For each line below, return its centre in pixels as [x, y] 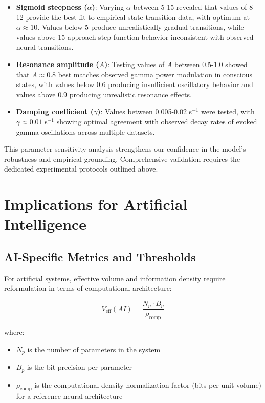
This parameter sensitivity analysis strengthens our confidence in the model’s [125, 149]
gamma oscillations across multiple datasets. [85, 131]
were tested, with [228, 111]
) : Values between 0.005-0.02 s [145, 111]
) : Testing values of [135, 64]
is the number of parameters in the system [94, 349]
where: [14, 332]
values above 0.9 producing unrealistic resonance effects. [104, 94]
